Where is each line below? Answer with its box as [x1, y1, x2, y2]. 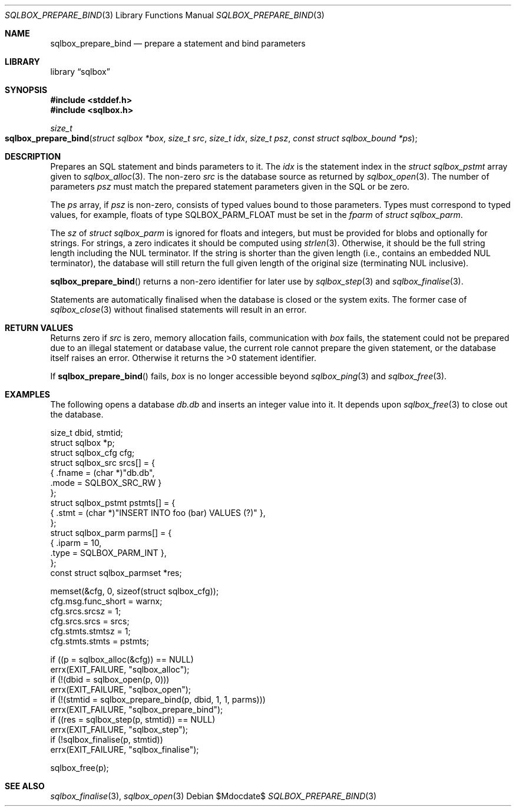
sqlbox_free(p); [50, 763, 109, 773]
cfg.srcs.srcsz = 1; [50, 606, 121, 616]
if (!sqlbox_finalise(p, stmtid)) [50, 734, 163, 744]
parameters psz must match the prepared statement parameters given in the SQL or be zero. [50, 181, 410, 191]
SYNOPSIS [5, 85, 48, 95]
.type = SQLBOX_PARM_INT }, [50, 548, 167, 558]
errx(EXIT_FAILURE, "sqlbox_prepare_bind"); [50, 704, 223, 714]
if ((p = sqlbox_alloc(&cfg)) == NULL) [50, 654, 194, 664]
